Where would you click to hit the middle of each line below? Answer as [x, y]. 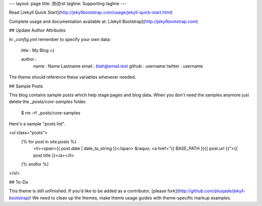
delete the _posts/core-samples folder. [48, 102]
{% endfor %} [35, 164]
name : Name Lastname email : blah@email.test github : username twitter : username [118, 66]
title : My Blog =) [38, 50]
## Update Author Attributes [37, 30]
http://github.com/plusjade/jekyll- [212, 191]
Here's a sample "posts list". [37, 124]
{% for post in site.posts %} [49, 141]
